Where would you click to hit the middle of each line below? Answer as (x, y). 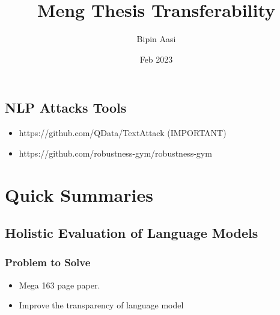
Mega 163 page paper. (59, 285)
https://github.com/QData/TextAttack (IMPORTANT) (123, 133)
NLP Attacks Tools (66, 108)
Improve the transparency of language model (101, 305)
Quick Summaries (79, 194)
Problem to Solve (48, 262)
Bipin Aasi (156, 39)
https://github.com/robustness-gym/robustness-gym (115, 153)
